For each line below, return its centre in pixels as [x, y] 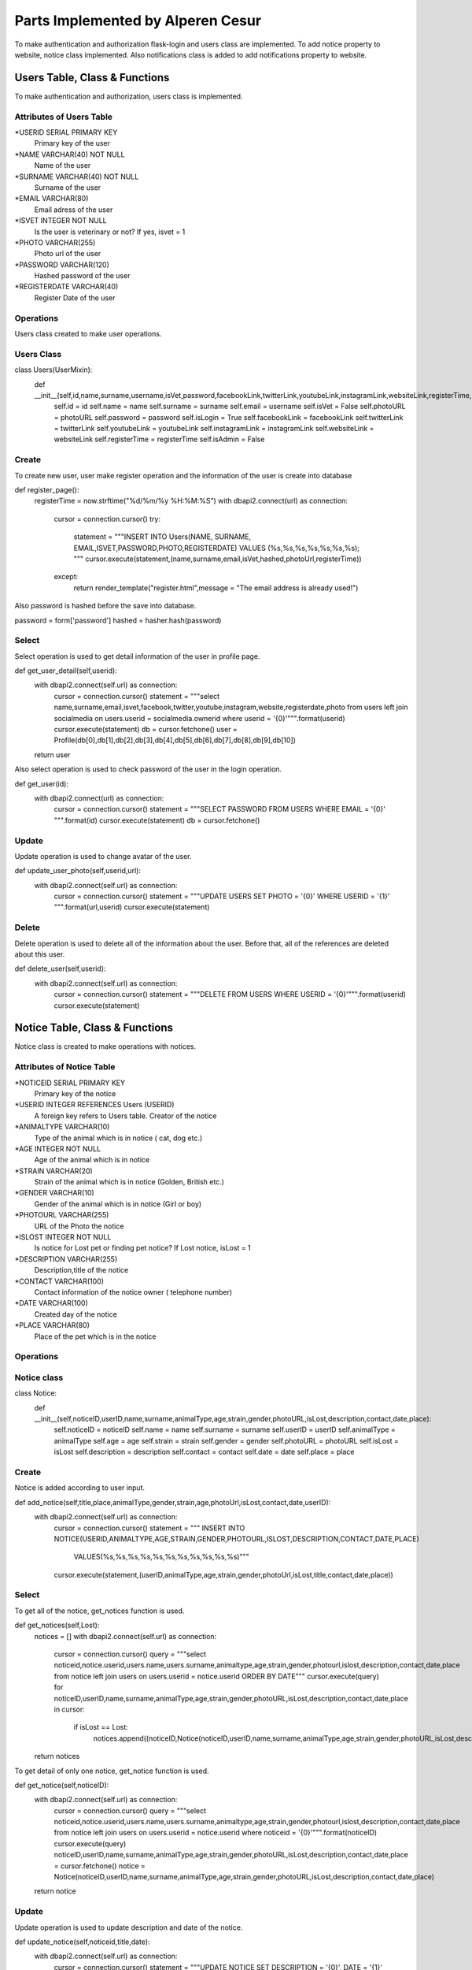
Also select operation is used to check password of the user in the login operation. [148, 769]
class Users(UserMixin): [53, 370]
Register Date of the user [75, 297]
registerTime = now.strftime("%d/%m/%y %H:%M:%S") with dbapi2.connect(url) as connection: [191, 501]
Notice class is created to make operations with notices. [105, 1046]
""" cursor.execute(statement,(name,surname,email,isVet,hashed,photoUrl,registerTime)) [218, 559]
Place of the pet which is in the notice [95, 1336]
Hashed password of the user [82, 276]
